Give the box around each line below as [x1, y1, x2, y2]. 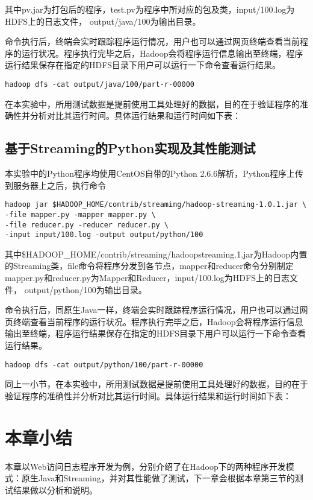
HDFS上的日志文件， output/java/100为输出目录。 [5, 14, 201, 27]
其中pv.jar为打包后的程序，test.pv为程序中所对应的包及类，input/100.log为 [5, 3, 295, 15]
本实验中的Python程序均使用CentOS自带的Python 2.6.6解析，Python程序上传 [5, 167, 304, 180]
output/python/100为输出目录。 [24, 283, 147, 296]
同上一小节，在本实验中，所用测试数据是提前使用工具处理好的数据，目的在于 [5, 378, 308, 390]
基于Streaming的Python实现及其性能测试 [5, 139, 256, 157]
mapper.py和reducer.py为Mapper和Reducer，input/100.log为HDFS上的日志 [5, 271, 290, 284]
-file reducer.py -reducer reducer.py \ [5, 220, 169, 229]
